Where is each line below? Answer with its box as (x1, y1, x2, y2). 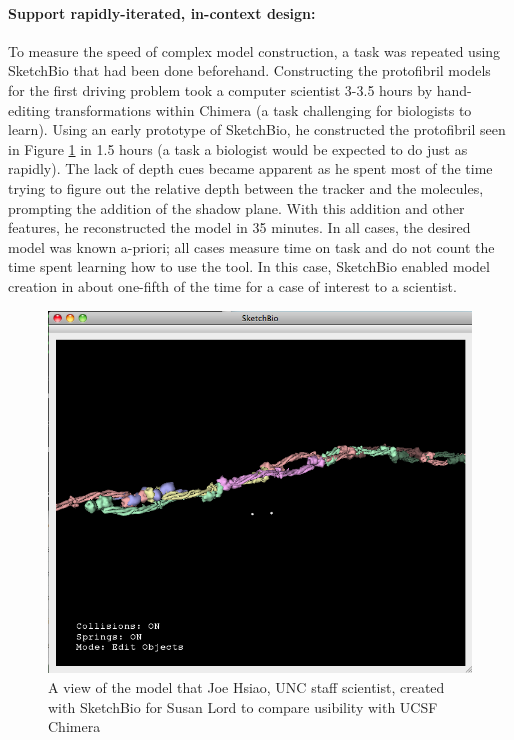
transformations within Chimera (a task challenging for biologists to (54, 99, 472, 120)
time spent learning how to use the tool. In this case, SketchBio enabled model (8, 256, 490, 277)
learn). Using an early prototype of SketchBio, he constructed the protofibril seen (8, 119, 506, 140)
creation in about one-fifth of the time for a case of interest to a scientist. (8, 275, 457, 296)
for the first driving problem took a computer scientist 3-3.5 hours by (8, 79, 433, 100)
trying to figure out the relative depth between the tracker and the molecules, (8, 177, 484, 198)
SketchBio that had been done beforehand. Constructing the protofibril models (8, 60, 491, 81)
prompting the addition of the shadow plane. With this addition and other (8, 197, 465, 218)
